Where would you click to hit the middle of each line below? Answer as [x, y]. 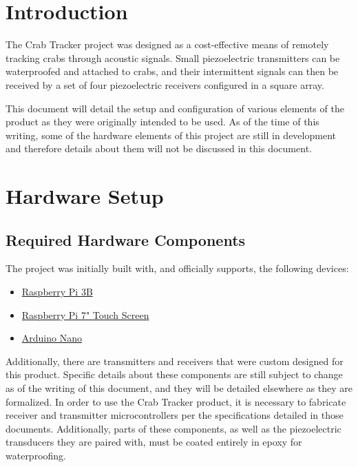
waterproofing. [36, 455]
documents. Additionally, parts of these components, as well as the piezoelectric [173, 428]
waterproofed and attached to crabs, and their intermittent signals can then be [172, 71]
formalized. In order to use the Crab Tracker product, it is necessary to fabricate [176, 401]
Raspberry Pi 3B [57, 292]
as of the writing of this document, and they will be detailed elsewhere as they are [179, 388]
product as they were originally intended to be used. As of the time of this [162, 122]
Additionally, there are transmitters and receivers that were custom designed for [175, 361]
